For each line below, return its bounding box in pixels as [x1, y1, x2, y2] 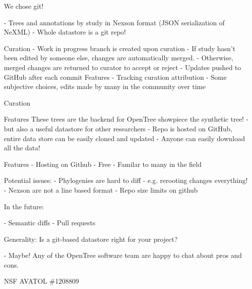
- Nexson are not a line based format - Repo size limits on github [4, 184, 198, 195]
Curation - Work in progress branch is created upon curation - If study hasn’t [4, 43, 235, 53]
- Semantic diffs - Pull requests [4, 217, 96, 228]
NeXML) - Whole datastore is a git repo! [4, 27, 126, 37]
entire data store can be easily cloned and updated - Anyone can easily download [4, 133, 245, 143]
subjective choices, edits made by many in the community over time [4, 81, 206, 91]
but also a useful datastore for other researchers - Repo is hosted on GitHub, [4, 123, 233, 133]
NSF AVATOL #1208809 [4, 276, 79, 286]
